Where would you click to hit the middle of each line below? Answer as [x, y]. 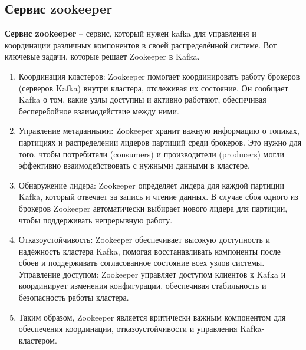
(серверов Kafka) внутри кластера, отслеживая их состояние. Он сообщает [153, 87]
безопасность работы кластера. [74, 297]
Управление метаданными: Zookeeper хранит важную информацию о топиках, [159, 131]
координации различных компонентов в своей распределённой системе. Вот [141, 44]
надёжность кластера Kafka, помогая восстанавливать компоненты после [150, 251]
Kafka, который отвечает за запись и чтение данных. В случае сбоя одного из [158, 197]
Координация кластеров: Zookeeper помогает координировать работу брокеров [159, 76]
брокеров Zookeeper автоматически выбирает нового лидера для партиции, [153, 208]
